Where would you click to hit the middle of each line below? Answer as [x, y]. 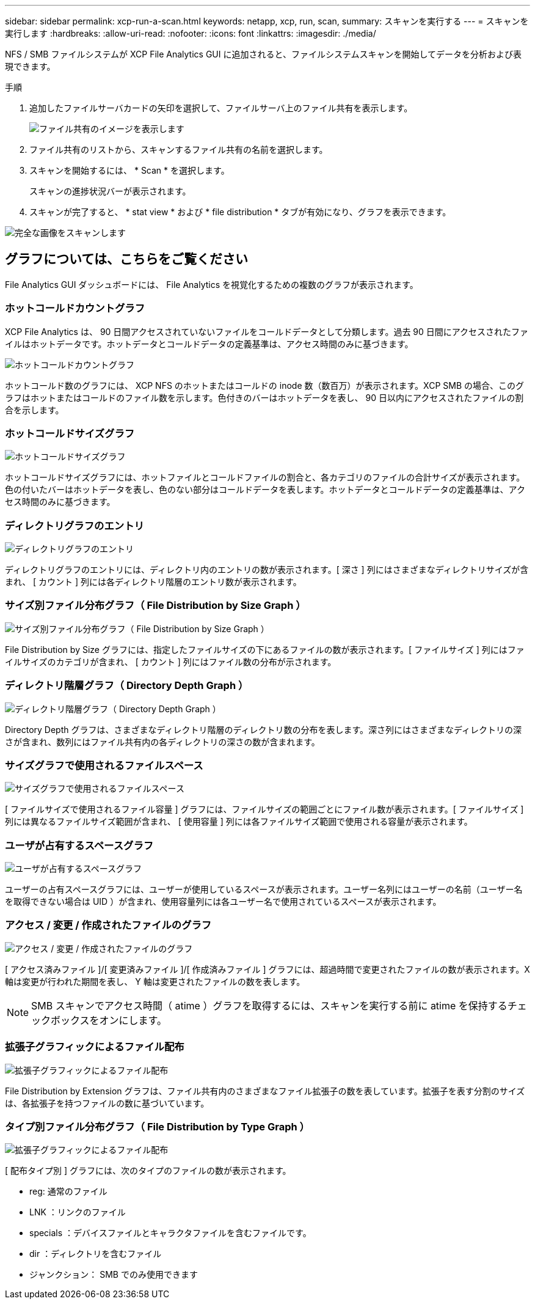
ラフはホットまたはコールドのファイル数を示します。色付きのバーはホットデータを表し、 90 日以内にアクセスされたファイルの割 [264, 397]
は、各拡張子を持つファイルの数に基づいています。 [107, 1103]
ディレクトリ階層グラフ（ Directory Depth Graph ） [127, 686]
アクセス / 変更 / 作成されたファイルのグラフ [108, 925]
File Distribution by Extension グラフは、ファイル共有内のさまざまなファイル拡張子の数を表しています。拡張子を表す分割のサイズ [265, 1091]
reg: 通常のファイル [68, 1192]
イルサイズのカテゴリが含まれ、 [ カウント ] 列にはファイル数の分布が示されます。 [171, 661]
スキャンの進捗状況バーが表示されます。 [110, 191]
